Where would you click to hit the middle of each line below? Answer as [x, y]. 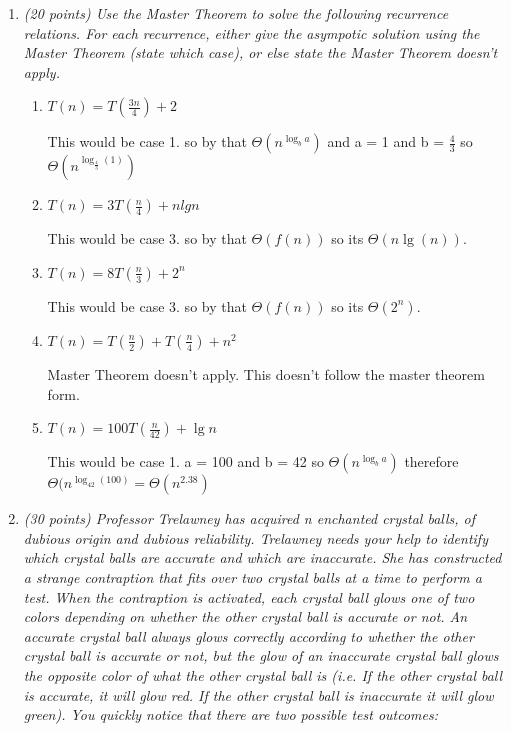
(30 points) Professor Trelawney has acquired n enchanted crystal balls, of [249, 518]
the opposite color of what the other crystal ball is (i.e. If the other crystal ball [263, 674]
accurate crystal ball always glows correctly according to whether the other [248, 635]
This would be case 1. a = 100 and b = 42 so [185, 461]
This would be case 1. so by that [147, 141]
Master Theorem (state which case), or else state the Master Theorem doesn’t [260, 52]
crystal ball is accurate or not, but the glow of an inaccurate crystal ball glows [261, 655]
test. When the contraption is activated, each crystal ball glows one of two [249, 596]
